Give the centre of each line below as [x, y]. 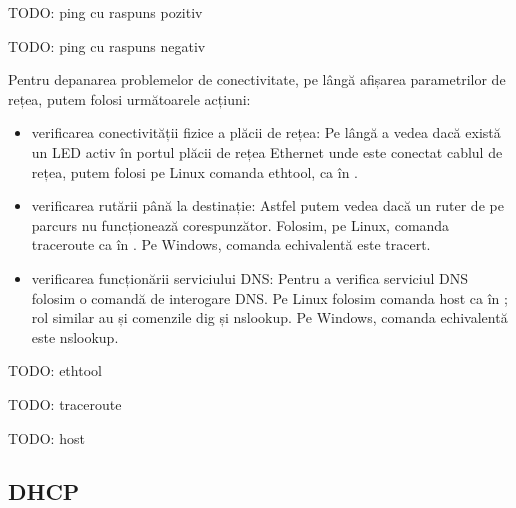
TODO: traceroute [65, 403]
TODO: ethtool [55, 370]
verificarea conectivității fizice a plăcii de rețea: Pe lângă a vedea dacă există [266, 132]
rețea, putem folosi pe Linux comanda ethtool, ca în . [194, 171]
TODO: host [46, 437]
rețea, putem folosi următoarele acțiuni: [129, 98]
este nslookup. [75, 336]
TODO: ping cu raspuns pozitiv [105, 12]
